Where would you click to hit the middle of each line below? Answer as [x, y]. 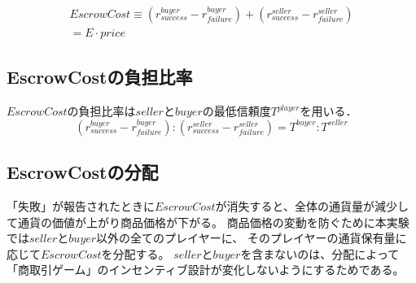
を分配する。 [136, 253]
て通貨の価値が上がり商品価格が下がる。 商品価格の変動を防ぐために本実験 [208, 222]
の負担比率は [101, 111]
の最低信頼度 [236, 111]
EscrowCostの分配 [83, 172]
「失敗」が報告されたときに [81, 206]
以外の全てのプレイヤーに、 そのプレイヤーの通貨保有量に [252, 238]
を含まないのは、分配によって [320, 253]
